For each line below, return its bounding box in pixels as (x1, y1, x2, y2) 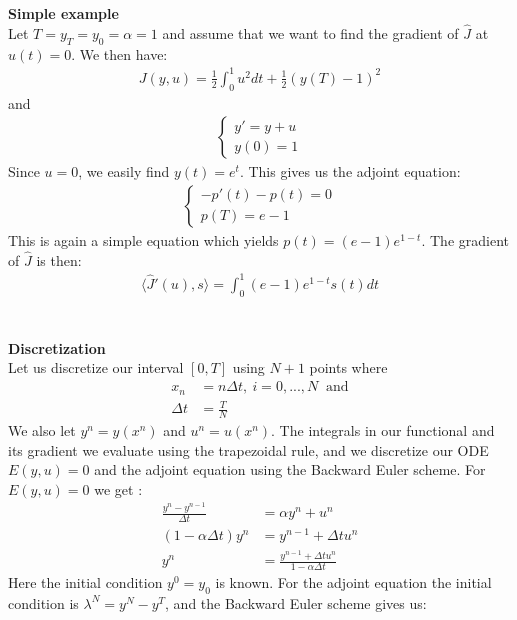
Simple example (8, 3, 119, 24)
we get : (94, 478, 143, 499)
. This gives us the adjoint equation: (239, 161, 461, 182)
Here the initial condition (8, 571, 163, 592)
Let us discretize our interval (8, 357, 184, 378)
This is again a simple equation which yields (8, 229, 279, 250)
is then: (36, 249, 82, 270)
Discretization (8, 337, 106, 358)
